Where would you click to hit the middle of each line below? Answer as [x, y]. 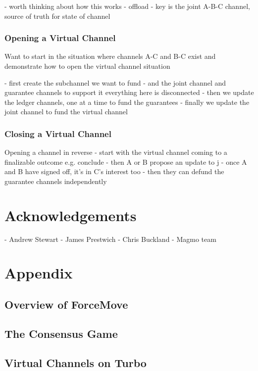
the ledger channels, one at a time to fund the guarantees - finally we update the [127, 102]
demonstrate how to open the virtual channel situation [87, 66]
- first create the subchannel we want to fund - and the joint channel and [115, 82]
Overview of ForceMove [66, 304]
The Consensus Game [61, 333]
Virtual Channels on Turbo [76, 362]
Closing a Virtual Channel [58, 133]
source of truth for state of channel [57, 16]
